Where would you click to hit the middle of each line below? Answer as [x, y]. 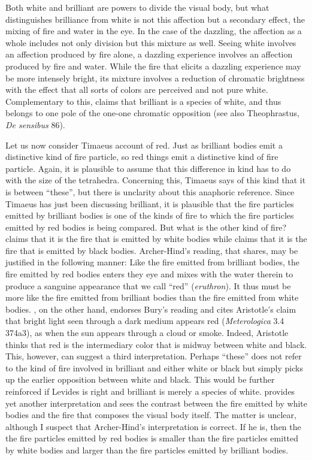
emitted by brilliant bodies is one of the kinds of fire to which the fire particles [150, 215]
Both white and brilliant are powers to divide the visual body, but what [137, 7]
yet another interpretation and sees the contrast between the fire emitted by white [156, 403]
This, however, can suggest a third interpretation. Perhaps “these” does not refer [154, 356]
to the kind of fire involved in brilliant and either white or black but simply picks [154, 367]
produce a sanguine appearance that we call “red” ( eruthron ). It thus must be [148, 285]
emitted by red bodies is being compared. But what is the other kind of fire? [146, 227]
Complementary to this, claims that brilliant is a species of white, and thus [143, 101]
